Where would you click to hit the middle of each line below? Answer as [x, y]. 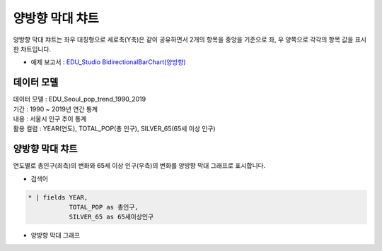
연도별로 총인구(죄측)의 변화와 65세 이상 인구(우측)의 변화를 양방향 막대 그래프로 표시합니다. [139, 166]
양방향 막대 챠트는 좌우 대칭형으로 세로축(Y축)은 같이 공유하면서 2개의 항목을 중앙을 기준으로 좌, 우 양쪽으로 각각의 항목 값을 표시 [190, 39]
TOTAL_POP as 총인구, [104, 207]
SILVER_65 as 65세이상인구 [111, 217]
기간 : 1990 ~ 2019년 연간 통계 [56, 109]
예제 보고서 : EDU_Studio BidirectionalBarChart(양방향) [109, 62]
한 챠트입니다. [32, 49]
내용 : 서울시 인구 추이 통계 [50, 119]
